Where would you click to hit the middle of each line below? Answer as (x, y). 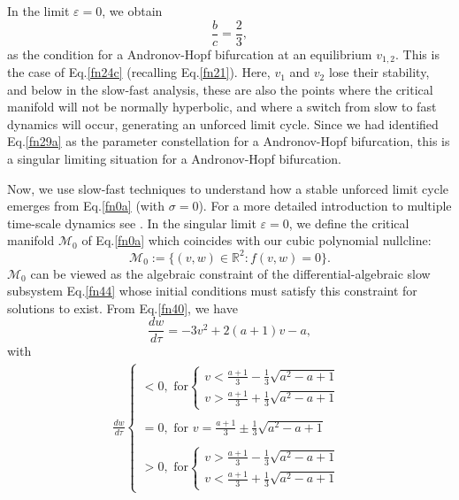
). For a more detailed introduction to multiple (325, 206)
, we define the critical (349, 223)
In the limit (38, 11)
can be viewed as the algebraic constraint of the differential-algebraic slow (230, 273)
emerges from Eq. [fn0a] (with (86, 206)
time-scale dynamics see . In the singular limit (132, 223)
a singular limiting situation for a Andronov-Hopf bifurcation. (175, 159)
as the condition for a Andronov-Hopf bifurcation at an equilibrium (190, 54)
